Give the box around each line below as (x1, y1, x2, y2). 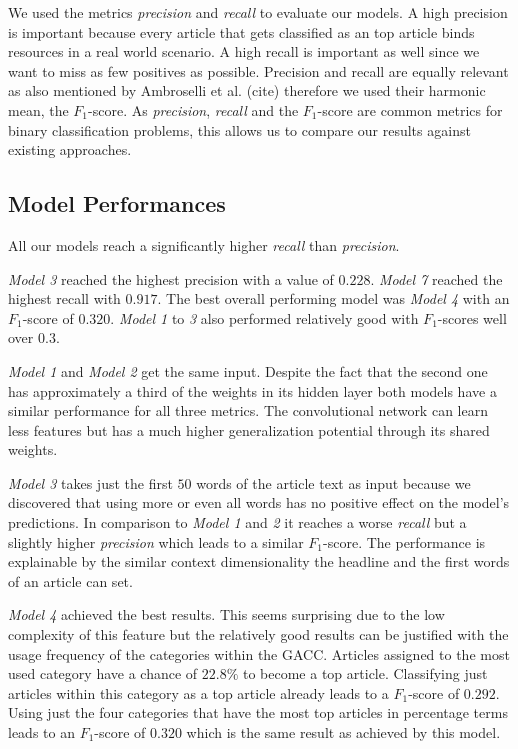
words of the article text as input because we (196, 472, 471, 493)
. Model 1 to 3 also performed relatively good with (110, 307, 419, 328)
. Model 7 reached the (370, 268, 503, 289)
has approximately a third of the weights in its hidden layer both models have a (8, 380, 497, 401)
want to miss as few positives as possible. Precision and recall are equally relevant (8, 60, 509, 81)
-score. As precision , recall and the (88, 99, 299, 120)
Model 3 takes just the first (8, 472, 173, 493)
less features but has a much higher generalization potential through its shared (8, 419, 490, 440)
